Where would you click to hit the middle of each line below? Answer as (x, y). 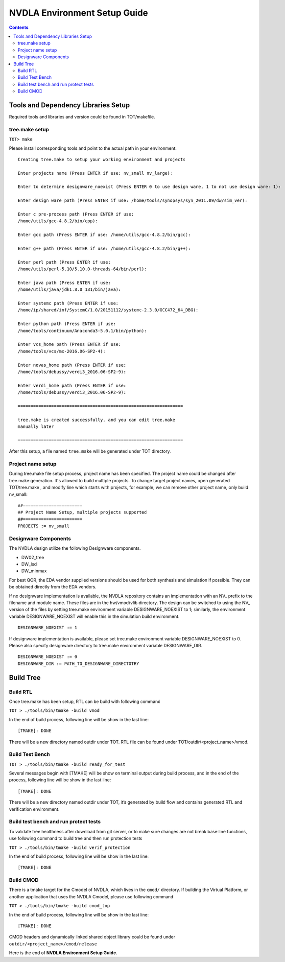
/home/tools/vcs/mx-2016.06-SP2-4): (62, 351)
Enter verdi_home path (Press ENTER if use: (72, 385)
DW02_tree (33, 557)
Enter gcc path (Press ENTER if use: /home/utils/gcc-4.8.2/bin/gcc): (104, 235)
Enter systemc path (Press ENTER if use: (68, 303)
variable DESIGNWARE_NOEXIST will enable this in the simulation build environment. (94, 616)
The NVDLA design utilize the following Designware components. (75, 548)
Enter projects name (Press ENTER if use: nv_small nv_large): (95, 173)
